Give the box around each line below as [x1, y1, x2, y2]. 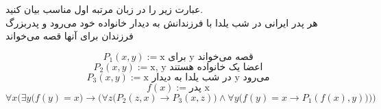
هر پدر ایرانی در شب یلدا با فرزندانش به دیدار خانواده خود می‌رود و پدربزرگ [5, 15, 318, 29]
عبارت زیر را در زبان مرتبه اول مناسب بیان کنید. [5, 2, 204, 16]
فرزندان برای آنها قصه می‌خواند [5, 29, 134, 43]
